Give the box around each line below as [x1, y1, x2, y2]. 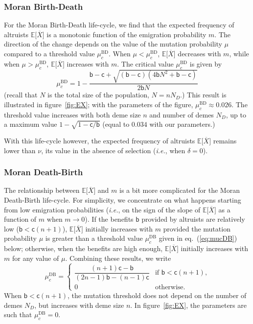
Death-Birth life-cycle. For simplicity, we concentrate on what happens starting [4, 194, 241, 205]
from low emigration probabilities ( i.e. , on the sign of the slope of [4, 204, 201, 214]
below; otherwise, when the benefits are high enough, [4, 243, 163, 254]
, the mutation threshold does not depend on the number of [67, 290, 247, 300]
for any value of [12, 253, 59, 263]
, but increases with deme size [34, 300, 124, 310]
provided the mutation [163, 223, 230, 233]
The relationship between [4, 185, 80, 195]
